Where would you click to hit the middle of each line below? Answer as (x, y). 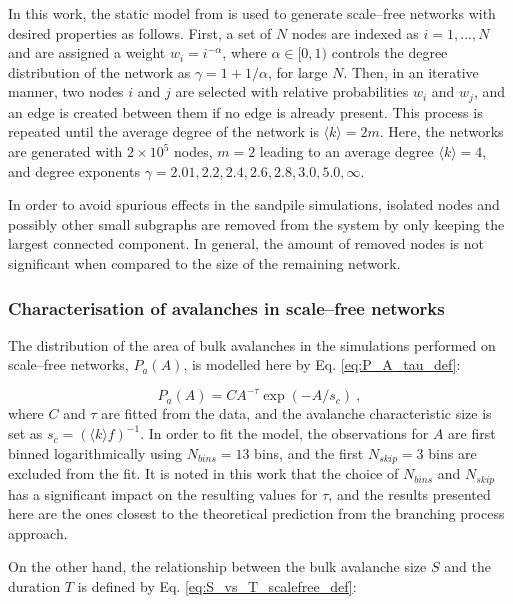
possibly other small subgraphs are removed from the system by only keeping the (256, 223)
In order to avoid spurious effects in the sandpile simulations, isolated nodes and (254, 204)
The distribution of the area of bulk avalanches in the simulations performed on (252, 344)
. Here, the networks (441, 131)
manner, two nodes (66, 91)
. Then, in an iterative (411, 71)
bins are (452, 452)
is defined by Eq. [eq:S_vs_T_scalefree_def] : (217, 585)
